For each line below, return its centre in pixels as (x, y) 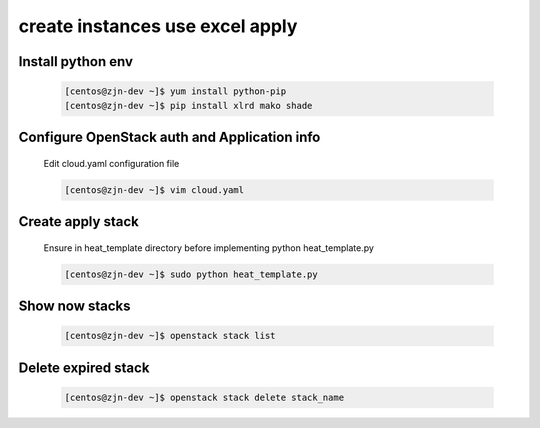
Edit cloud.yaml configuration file (111, 163)
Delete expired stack (84, 367)
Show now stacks (74, 305)
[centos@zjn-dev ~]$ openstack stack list (170, 336)
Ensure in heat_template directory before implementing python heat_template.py (209, 247)
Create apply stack (78, 221)
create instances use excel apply (158, 26)
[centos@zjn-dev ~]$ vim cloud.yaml (154, 189)
